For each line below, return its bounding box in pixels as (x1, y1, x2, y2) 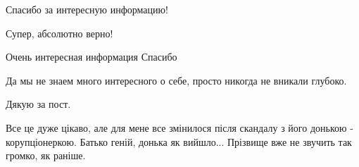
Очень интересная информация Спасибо (6, 49, 177, 64)
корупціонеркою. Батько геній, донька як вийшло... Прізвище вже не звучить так (6, 134, 352, 149)
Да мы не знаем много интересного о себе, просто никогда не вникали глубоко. (6, 73, 347, 87)
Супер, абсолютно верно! (6, 25, 113, 40)
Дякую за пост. (6, 97, 71, 111)
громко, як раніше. (6, 148, 86, 163)
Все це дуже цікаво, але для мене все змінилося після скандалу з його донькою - (6, 120, 353, 135)
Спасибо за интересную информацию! (6, 2, 168, 16)
